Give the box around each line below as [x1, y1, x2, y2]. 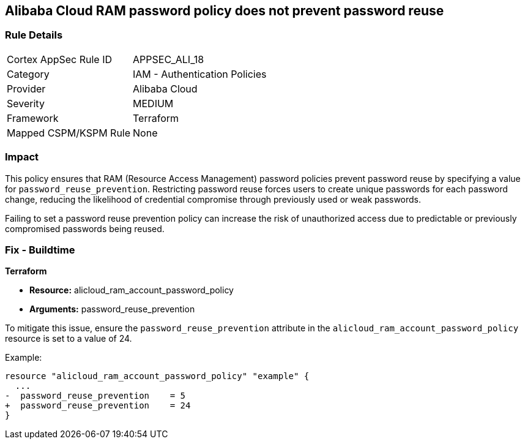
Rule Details [5, 29, 63, 42]
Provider [7, 82, 46, 95]
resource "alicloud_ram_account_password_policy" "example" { [5, 371, 310, 382]
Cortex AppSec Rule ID [7, 53, 113, 66]
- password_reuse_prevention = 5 [5, 391, 186, 401]
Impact [5, 151, 39, 164]
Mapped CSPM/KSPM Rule [7, 126, 131, 139]
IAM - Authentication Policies [133, 67, 267, 80]
